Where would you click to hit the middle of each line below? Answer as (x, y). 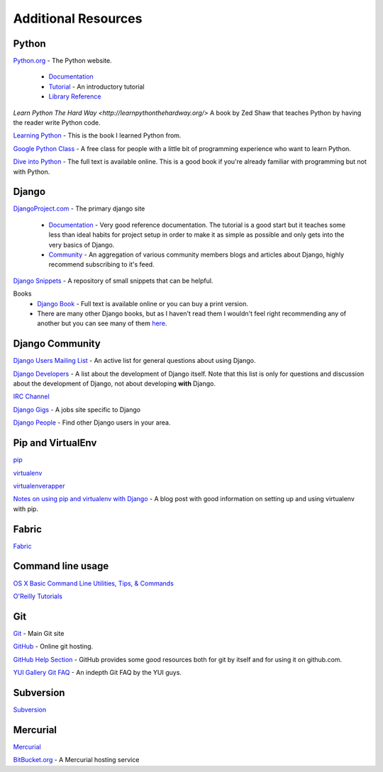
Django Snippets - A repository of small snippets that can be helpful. (113, 281)
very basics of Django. (82, 245)
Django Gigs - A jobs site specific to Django (77, 409)
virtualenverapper (39, 486)
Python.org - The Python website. (63, 61)
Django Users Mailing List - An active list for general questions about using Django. (134, 361)
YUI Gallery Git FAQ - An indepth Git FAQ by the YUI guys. (98, 672)
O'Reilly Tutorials (38, 596)
